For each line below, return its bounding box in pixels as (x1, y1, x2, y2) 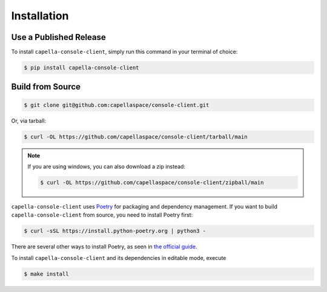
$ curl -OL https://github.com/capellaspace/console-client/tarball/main (24, 133, 248, 140)
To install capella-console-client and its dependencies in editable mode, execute (11, 254, 226, 261)
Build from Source (11, 82, 81, 92)
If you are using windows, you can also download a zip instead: (27, 163, 186, 170)
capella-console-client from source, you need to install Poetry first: (11, 212, 193, 219)
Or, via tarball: (11, 117, 47, 124)
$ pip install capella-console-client (24, 64, 139, 71)
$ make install (24, 270, 69, 277)
